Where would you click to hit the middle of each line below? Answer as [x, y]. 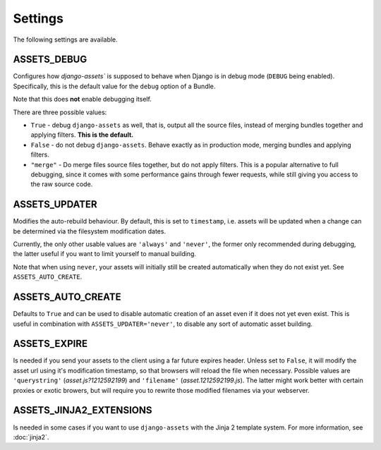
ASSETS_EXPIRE [50, 344]
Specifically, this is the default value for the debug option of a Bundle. [114, 86]
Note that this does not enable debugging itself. [82, 99]
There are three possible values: [60, 112]
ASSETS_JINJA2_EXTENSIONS [83, 410]
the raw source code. [62, 184]
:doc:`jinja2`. [31, 437]
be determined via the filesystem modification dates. [89, 231]
